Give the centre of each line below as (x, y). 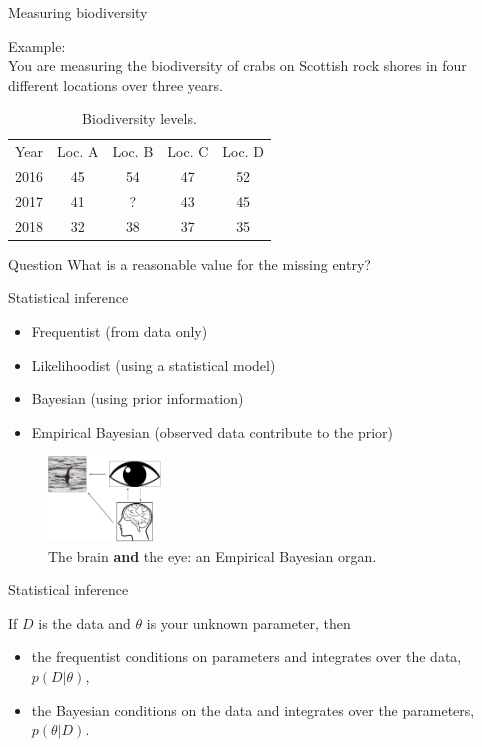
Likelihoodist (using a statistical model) (153, 364)
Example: (37, 45)
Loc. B (133, 151)
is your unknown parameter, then (248, 622)
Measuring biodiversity (78, 12)
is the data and (84, 622)
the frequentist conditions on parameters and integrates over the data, (246, 656)
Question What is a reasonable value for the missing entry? (189, 263)
